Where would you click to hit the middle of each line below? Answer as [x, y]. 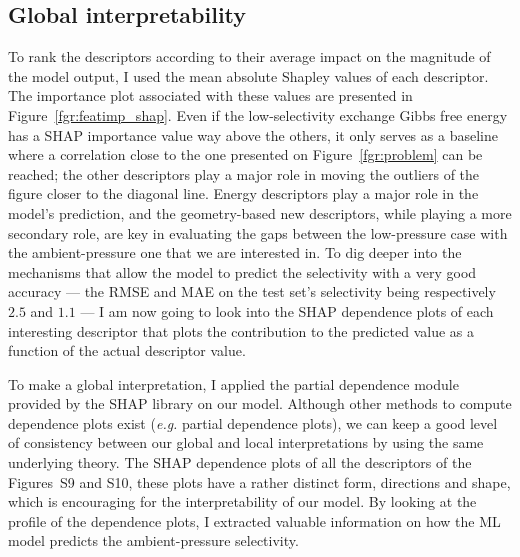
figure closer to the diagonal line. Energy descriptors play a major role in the [243, 193]
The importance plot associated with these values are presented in [210, 95]
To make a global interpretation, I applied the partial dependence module [233, 383]
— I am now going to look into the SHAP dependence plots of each [287, 310]
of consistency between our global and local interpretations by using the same [246, 442]
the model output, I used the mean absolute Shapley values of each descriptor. [248, 75]
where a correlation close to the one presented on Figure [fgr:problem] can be [245, 154]
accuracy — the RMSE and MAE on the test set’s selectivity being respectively [252, 291]
